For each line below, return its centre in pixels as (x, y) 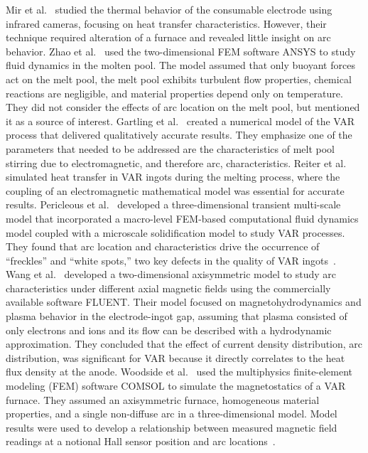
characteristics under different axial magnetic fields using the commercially (168, 288)
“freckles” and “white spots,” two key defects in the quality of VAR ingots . (171, 260)
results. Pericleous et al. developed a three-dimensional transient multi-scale (173, 204)
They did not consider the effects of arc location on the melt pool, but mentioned (183, 107)
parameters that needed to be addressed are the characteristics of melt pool (170, 148)
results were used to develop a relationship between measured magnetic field (172, 427)
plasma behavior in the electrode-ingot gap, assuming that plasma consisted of (177, 316)
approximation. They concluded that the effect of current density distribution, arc (184, 344)
